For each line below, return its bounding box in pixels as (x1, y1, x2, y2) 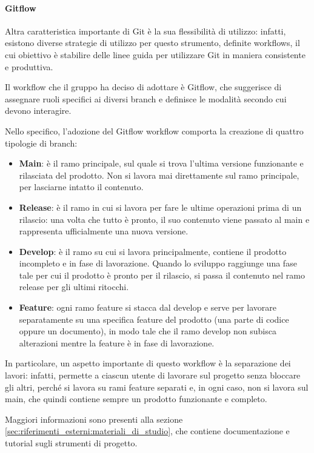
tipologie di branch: (5, 136, 78, 149)
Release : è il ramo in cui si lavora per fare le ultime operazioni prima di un (19, 200, 302, 213)
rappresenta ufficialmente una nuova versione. (19, 225, 189, 237)
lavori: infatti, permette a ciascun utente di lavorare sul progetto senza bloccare (5, 369, 301, 382)
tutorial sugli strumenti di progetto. (5, 437, 138, 449)
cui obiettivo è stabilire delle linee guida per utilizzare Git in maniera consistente (5, 48, 306, 61)
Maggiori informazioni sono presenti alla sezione (5, 412, 183, 425)
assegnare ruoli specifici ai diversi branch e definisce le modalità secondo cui (5, 92, 287, 105)
